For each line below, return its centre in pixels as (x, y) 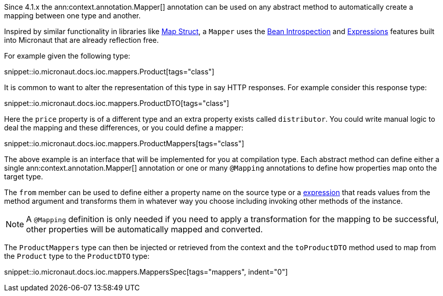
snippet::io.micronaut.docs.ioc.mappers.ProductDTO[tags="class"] (117, 103)
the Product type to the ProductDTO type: (77, 256)
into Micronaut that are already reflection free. (82, 40)
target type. (24, 177)
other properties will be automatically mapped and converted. (144, 229)
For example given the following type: (67, 56)
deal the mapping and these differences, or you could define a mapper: (124, 128)
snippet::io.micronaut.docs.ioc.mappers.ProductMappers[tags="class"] (124, 143)
